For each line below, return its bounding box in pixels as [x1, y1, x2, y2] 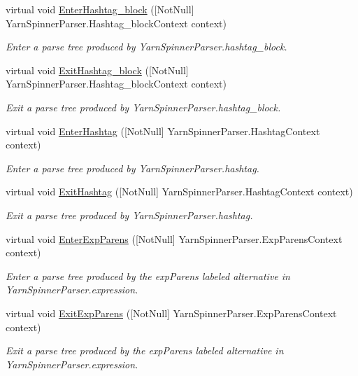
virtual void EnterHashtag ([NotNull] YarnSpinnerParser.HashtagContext [6, 123, 320, 138]
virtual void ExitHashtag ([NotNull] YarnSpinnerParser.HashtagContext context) [6, 184, 353, 199]
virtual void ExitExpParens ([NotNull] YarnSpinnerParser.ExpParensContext [6, 305, 337, 320]
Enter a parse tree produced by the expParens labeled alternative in [6, 268, 290, 283]
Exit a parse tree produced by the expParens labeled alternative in [6, 343, 284, 358]
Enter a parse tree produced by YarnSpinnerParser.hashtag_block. [6, 39, 287, 54]
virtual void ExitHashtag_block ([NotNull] [6, 62, 189, 77]
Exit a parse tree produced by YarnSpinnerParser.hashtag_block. [6, 99, 281, 114]
